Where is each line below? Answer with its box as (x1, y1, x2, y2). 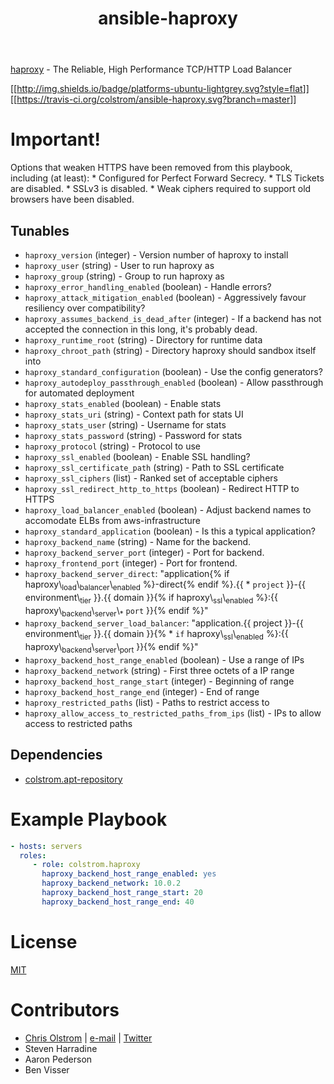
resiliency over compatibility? (24, 302, 146, 314)
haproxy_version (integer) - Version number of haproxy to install (24, 248, 289, 261)
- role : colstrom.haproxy (32, 860, 141, 870)
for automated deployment (24, 387, 135, 399)
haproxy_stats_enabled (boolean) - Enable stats (24, 397, 222, 409)
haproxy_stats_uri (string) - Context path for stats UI (24, 408, 244, 420)
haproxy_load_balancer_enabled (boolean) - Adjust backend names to (24, 503, 312, 516)
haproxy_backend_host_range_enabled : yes (41, 869, 217, 879)
